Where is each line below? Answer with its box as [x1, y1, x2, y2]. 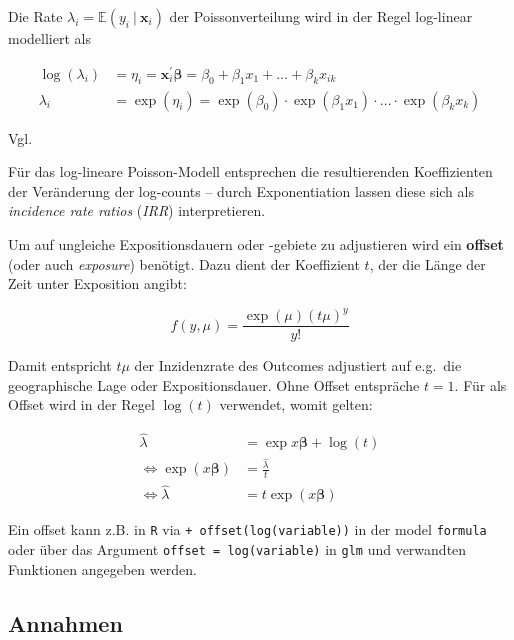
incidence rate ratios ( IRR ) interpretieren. [8, 200, 266, 221]
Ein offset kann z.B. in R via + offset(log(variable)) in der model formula [8, 519, 487, 540]
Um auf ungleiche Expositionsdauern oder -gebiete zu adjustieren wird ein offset [8, 233, 504, 254]
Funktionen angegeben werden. [8, 558, 197, 579]
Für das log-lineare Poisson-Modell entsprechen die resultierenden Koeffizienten [8, 161, 493, 182]
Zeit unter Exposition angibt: [8, 273, 187, 294]
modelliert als [8, 28, 91, 48]
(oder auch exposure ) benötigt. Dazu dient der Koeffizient [8, 253, 360, 274]
